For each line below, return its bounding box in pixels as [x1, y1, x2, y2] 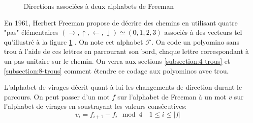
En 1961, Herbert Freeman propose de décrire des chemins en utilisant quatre [4, 17, 238, 27]
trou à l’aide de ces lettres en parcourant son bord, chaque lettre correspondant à [4, 46, 249, 56]
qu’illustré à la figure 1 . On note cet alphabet [4, 36, 143, 47]
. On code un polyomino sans [151, 36, 240, 47]
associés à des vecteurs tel [164, 27, 242, 37]
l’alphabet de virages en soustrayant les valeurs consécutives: [4, 101, 187, 111]
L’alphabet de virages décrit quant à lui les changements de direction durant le [4, 82, 242, 92]
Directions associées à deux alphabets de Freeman [24, 1, 174, 11]
